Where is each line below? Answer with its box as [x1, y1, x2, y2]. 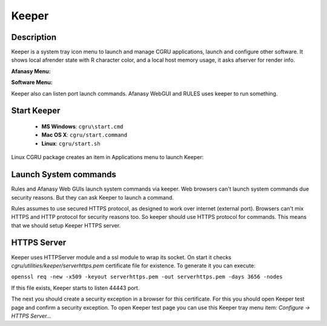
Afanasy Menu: [11, 67, 51, 75]
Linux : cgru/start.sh [41, 140, 101, 147]
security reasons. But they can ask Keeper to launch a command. [11, 194, 174, 201]
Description [11, 32, 57, 42]
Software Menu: [11, 79, 53, 86]
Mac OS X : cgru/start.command [41, 131, 128, 139]
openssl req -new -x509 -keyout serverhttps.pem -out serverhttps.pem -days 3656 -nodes [11, 273, 283, 281]
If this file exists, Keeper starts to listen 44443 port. [11, 284, 140, 292]
